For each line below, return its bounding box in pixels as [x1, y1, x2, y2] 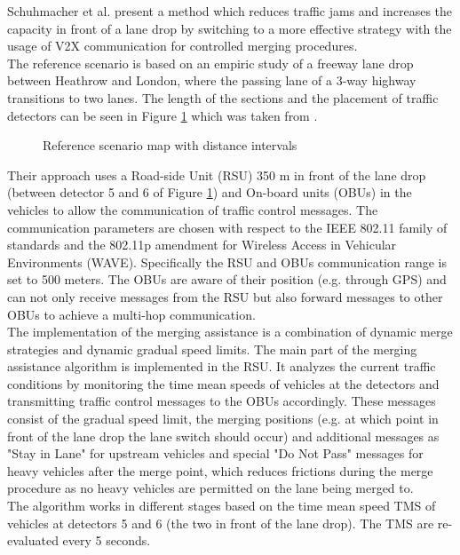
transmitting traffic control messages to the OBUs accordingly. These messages [7, 392, 436, 410]
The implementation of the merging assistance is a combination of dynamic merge [7, 322, 453, 341]
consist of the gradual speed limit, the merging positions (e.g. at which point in [7, 409, 439, 428]
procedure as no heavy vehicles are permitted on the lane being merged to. [7, 479, 414, 497]
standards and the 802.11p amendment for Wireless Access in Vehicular [7, 235, 397, 254]
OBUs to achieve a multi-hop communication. [7, 305, 256, 323]
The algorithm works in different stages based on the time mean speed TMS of [7, 496, 436, 515]
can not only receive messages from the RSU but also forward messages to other [7, 287, 443, 305]
